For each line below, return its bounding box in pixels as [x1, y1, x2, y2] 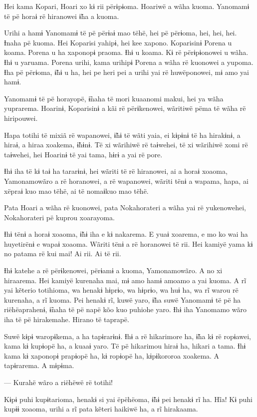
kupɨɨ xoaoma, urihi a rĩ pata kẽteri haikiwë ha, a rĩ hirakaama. [4, 404, 198, 414]
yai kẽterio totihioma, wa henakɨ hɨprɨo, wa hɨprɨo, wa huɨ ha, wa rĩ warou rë [4, 285, 239, 295]
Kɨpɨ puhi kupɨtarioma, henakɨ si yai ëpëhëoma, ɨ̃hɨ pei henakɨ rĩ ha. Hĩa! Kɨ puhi [4, 394, 253, 404]
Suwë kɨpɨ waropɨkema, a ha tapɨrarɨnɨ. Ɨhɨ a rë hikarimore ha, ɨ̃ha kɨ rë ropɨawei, [4, 331, 251, 341]
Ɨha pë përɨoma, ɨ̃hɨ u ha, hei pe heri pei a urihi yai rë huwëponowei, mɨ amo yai [4, 66, 249, 77]
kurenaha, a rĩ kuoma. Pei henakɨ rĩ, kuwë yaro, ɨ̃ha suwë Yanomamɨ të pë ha [4, 294, 241, 305]
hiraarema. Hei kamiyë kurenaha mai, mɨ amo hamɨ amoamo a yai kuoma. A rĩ [4, 275, 247, 285]
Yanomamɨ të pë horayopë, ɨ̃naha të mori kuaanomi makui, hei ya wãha [4, 93, 224, 103]
